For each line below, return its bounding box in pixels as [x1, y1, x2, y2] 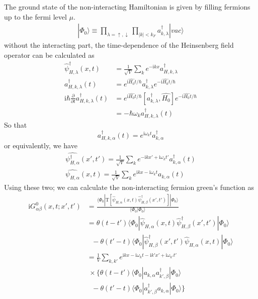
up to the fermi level [4, 11, 67, 22]
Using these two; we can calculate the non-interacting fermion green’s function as [4, 182, 254, 192]
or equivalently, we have [4, 140, 77, 151]
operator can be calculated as [4, 49, 95, 60]
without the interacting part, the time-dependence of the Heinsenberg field [4, 40, 234, 50]
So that [4, 120, 27, 130]
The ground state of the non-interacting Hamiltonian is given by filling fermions [4, 2, 250, 12]
